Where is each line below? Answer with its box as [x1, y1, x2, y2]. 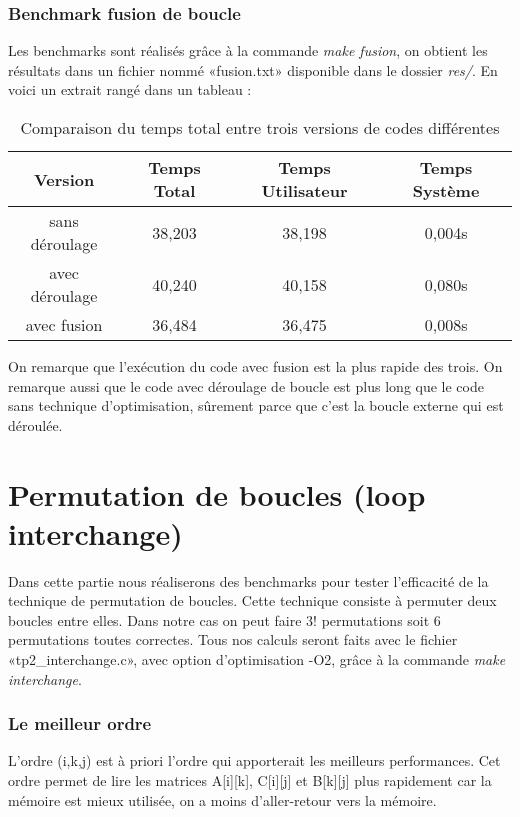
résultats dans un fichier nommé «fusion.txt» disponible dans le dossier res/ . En [8, 59, 498, 80]
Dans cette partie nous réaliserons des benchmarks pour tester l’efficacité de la [8, 570, 489, 591]
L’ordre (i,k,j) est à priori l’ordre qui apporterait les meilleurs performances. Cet [8, 750, 501, 771]
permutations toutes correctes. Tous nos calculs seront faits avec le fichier [8, 629, 458, 650]
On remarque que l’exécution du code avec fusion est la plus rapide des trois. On [8, 356, 503, 376]
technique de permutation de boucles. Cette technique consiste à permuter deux [8, 590, 497, 611]
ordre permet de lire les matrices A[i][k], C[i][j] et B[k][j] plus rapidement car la [8, 770, 492, 791]
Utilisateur [261, 179, 348, 202]
